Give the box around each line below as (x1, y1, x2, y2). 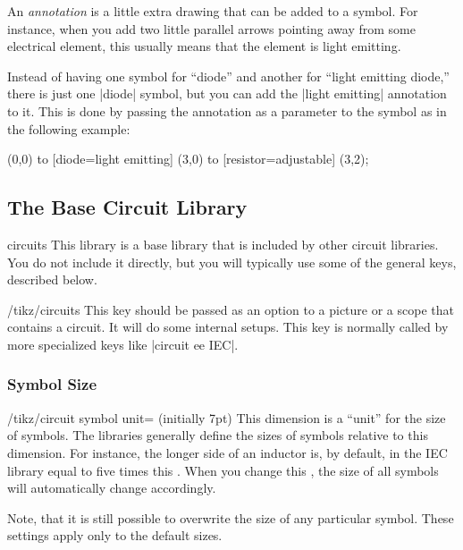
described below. (7, 270, 97, 289)
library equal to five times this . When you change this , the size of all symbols (7, 461, 439, 479)
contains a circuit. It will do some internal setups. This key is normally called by (7, 317, 449, 336)
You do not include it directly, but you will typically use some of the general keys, (7, 252, 457, 271)
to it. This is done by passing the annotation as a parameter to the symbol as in (7, 101, 447, 120)
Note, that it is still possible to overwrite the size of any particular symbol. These (7, 508, 454, 527)
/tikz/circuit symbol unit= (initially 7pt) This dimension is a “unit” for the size (7, 408, 446, 427)
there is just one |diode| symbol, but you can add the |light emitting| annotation (7, 84, 447, 103)
